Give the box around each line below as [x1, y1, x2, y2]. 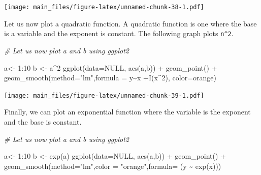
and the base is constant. [4, 116, 82, 127]
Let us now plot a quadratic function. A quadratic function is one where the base [4, 18, 257, 28]
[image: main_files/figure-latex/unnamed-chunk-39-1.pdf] [4, 92, 204, 99]
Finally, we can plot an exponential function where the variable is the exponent [4, 106, 251, 117]
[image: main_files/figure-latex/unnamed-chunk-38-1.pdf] [4, 4, 204, 11]
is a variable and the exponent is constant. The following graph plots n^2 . [4, 28, 234, 39]
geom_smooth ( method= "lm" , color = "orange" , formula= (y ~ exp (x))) [4, 160, 221, 171]
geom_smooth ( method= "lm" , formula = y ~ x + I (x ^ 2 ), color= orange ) [4, 72, 217, 83]
